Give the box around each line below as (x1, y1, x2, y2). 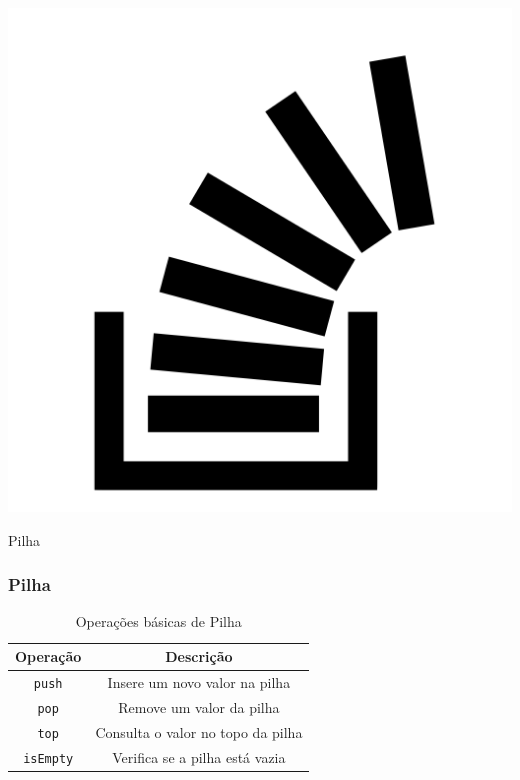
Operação (15, 646, 82, 666)
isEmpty (23, 751, 74, 766)
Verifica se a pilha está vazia (112, 746, 286, 767)
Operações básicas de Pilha (75, 611, 242, 632)
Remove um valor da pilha (118, 696, 280, 717)
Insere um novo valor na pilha (107, 671, 291, 692)
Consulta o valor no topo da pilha (95, 721, 303, 742)
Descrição (165, 646, 233, 666)
